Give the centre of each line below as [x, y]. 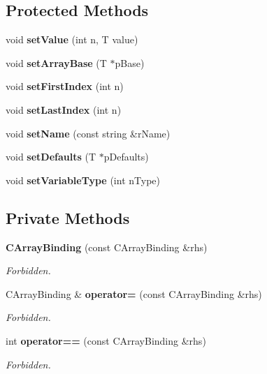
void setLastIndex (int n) [64, 109]
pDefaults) [126, 157]
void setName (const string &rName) [88, 133]
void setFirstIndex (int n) [65, 86]
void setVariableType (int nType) [83, 180]
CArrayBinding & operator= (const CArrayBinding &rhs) [134, 293]
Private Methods [68, 217]
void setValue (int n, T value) [72, 39]
